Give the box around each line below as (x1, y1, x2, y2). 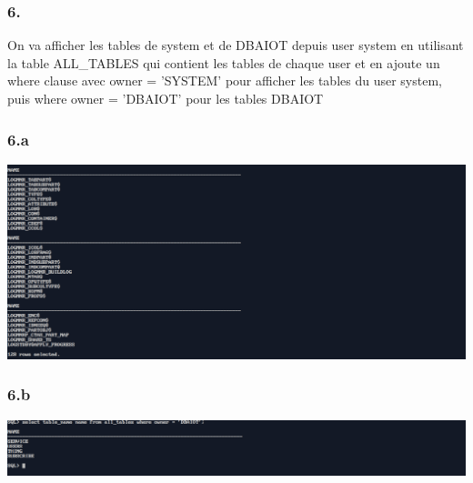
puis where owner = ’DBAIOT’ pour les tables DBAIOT (7, 89, 324, 107)
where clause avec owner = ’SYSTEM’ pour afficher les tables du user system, (7, 71, 442, 90)
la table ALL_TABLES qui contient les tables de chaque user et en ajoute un (7, 53, 440, 72)
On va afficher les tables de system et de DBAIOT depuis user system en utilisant (7, 35, 464, 55)
